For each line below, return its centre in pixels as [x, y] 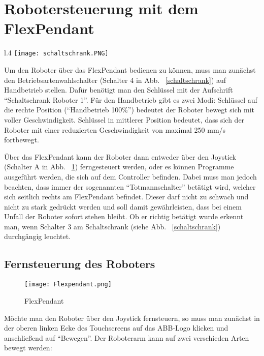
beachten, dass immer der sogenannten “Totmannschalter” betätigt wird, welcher [130, 186]
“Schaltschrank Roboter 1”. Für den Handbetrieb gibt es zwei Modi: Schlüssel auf [131, 99]
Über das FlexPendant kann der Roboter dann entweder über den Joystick [120, 156]
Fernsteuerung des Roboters [80, 264]
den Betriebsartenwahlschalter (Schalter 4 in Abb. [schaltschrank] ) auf [115, 80]
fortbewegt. [22, 140]
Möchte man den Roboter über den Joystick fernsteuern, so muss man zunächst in [132, 318]
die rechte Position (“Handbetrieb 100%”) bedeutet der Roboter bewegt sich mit [129, 110]
